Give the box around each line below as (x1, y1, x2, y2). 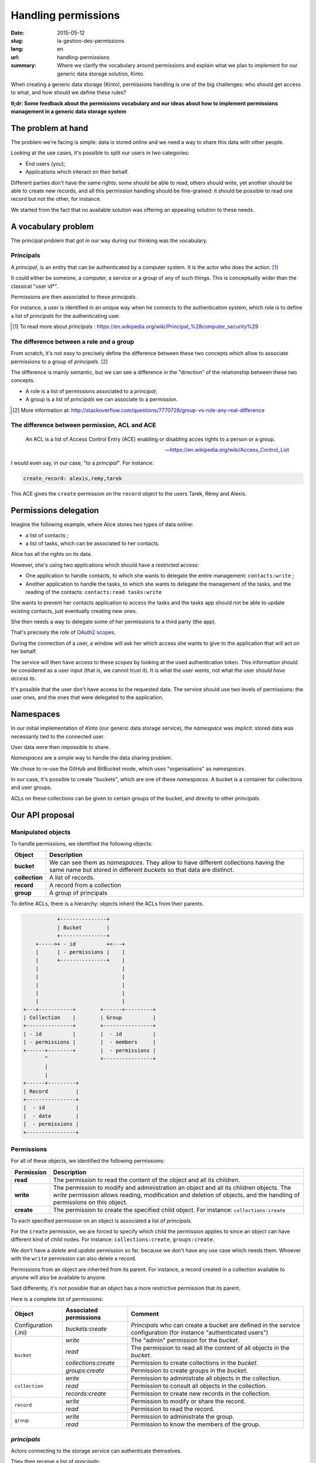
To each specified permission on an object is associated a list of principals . (11, 1217, 193, 1224)
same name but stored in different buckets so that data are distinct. (49, 866, 234, 874)
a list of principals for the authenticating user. (11, 312, 121, 319)
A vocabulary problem (11, 221, 94, 231)
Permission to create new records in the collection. (130, 1390, 271, 1398)
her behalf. (11, 648, 37, 655)
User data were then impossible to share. (11, 743, 111, 750)
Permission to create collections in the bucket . (130, 1359, 259, 1367)
